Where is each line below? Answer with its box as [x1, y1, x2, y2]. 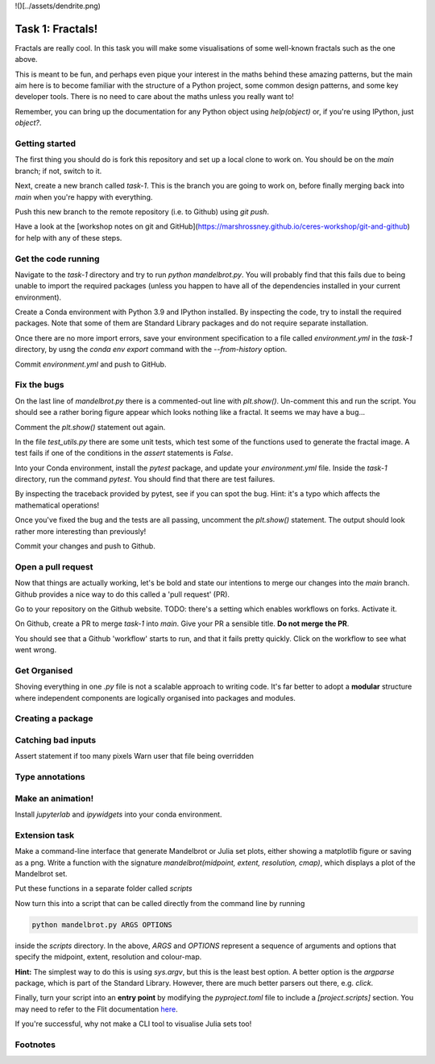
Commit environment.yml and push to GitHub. [14, 359, 167, 369]
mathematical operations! [14, 500, 100, 510]
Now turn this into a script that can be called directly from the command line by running [14, 898, 305, 908]
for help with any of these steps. [14, 233, 122, 242]
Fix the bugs [14, 379, 64, 391]
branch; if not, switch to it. [14, 166, 102, 176]
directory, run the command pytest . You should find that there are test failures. [14, 474, 275, 484]
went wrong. [14, 645, 56, 655]
